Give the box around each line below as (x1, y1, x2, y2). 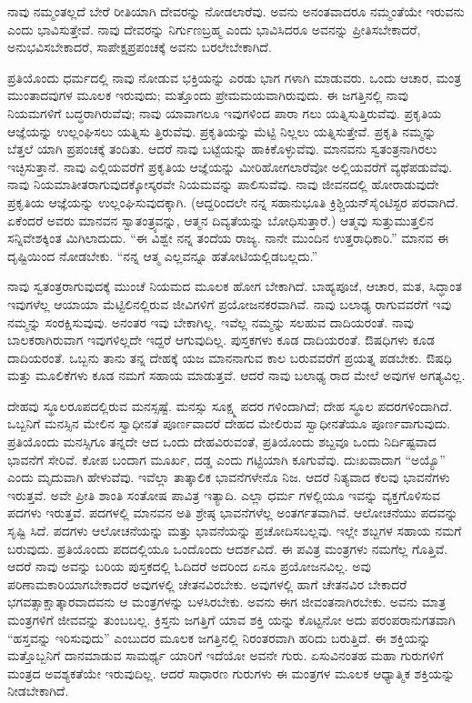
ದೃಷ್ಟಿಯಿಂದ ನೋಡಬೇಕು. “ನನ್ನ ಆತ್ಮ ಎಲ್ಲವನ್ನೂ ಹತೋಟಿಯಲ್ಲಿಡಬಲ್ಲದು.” (7, 246, 318, 265)
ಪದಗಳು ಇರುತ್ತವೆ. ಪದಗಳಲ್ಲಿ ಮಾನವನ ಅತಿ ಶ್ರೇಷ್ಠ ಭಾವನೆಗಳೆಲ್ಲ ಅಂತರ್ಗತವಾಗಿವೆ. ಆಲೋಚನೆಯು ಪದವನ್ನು (7, 503, 458, 522)
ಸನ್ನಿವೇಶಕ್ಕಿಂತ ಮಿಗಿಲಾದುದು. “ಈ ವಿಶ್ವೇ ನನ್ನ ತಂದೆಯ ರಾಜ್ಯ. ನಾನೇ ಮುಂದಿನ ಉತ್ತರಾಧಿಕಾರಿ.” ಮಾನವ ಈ (7, 228, 449, 247)
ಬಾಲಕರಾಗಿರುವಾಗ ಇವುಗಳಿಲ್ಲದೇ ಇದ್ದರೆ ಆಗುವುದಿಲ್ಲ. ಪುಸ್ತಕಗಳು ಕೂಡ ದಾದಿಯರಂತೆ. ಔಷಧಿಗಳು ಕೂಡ (7, 330, 435, 349)
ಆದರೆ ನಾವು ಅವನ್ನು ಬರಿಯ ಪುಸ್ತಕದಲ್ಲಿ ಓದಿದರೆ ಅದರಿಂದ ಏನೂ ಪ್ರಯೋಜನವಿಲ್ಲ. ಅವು (7, 557, 371, 576)
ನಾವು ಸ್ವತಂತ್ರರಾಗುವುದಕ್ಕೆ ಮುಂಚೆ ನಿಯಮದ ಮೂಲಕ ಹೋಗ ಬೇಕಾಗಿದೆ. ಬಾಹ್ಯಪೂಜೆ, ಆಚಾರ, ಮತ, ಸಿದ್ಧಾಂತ (7, 276, 462, 296)
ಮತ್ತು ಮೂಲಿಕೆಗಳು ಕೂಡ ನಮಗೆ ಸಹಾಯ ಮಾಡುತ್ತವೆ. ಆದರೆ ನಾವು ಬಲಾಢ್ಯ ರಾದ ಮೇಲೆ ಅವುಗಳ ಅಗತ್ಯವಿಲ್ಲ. (7, 366, 466, 385)
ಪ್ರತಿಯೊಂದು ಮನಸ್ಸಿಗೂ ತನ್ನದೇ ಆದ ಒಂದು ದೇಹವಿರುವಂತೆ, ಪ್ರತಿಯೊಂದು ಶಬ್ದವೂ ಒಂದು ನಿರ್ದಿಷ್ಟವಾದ (7, 432, 437, 451)
